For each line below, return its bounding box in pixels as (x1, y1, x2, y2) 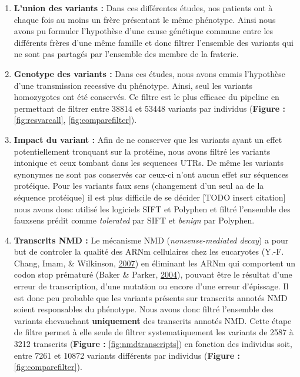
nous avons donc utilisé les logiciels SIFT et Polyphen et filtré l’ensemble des (14, 202, 291, 215)
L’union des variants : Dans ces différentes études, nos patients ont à (14, 2, 273, 14)
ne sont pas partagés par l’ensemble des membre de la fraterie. (14, 48, 239, 60)
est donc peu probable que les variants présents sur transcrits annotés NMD (14, 291, 288, 303)
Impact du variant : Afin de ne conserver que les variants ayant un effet (14, 133, 282, 145)
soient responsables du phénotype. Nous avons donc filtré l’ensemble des (14, 303, 274, 315)
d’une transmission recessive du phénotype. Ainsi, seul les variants (14, 79, 253, 91)
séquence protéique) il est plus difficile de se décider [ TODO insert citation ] (14, 191, 286, 203)
